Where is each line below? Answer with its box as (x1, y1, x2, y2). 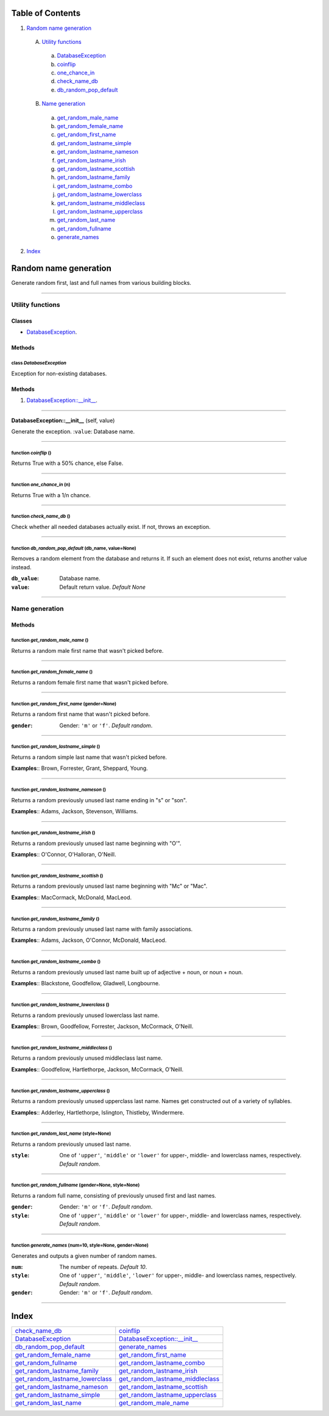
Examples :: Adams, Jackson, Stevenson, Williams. (11, 808, 138, 815)
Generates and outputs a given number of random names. (11, 1252, 157, 1259)
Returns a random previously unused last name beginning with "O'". (11, 839, 182, 847)
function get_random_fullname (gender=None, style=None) (11, 1182, 140, 1188)
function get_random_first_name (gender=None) (11, 700, 117, 707)
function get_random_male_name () (11, 637, 89, 643)
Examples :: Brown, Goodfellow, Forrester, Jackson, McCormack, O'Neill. (11, 1022, 194, 1030)
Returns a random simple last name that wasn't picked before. (11, 753, 168, 761)
